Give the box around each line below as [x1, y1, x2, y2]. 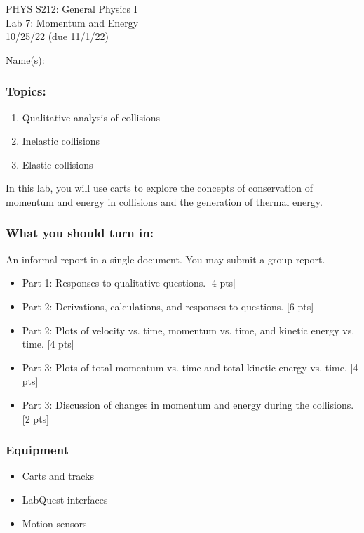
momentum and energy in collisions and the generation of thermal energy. [6, 194, 323, 209]
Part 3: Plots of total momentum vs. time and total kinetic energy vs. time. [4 [22, 360, 358, 374]
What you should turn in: [6, 224, 154, 242]
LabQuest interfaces [22, 492, 108, 506]
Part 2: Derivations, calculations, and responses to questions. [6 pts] [22, 298, 314, 313]
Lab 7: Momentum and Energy [6, 15, 139, 29]
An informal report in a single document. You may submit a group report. [6, 251, 325, 266]
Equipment [6, 441, 69, 459]
